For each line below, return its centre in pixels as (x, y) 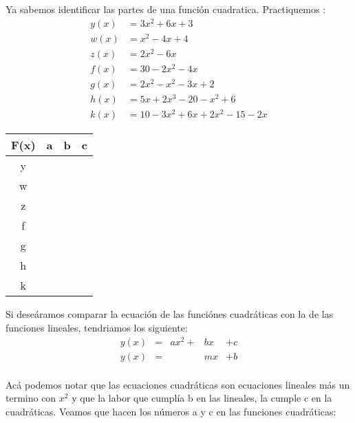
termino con (31, 398)
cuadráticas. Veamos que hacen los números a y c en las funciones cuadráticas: (171, 411)
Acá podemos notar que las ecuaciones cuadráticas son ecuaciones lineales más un (178, 384)
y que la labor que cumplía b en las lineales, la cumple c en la (202, 398)
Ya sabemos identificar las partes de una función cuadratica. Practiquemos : (166, 9)
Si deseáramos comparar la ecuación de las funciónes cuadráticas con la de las (170, 314)
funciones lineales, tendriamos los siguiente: (97, 327)
